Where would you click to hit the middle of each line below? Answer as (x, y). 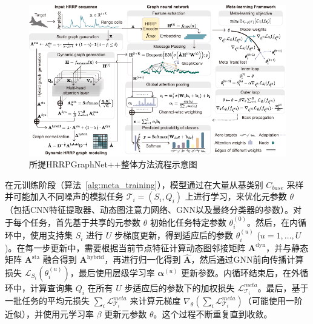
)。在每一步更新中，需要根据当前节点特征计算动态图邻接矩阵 (125, 247)
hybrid (95, 257)
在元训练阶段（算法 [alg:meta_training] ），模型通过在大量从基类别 (134, 184)
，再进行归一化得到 (143, 259)
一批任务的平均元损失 (47, 301)
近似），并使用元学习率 (49, 314)
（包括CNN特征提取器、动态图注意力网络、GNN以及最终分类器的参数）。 (149, 210)
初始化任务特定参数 (188, 222)
